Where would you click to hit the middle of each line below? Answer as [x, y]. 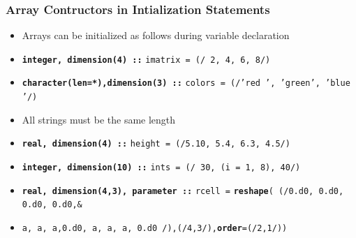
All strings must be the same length [99, 119]
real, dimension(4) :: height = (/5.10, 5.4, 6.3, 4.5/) [156, 144]
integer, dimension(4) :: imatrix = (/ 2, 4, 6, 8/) [146, 60]
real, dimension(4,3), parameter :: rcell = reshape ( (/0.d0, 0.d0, [183, 191]
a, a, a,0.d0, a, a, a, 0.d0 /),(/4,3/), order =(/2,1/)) [155, 228]
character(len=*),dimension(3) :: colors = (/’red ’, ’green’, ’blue [186, 83]
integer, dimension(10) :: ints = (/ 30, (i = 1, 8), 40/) [161, 168]
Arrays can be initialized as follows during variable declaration [156, 35]
